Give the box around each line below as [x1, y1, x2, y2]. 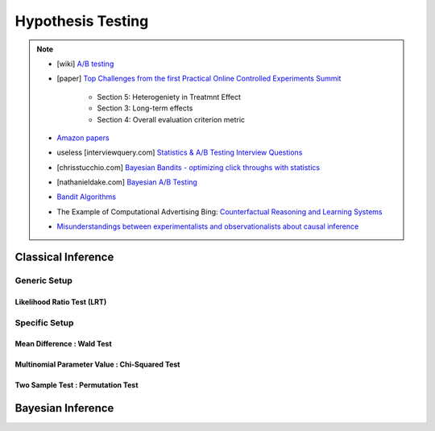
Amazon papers [56, 133, 110, 143]
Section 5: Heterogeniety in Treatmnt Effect [97, 92, 242, 102]
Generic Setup [14, 275, 72, 286]
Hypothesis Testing [14, 12, 149, 30]
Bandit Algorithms [56, 192, 117, 201]
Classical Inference [14, 251, 114, 264]
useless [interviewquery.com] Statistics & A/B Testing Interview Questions [56, 147, 303, 157]
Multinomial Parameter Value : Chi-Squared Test [14, 359, 180, 370]
